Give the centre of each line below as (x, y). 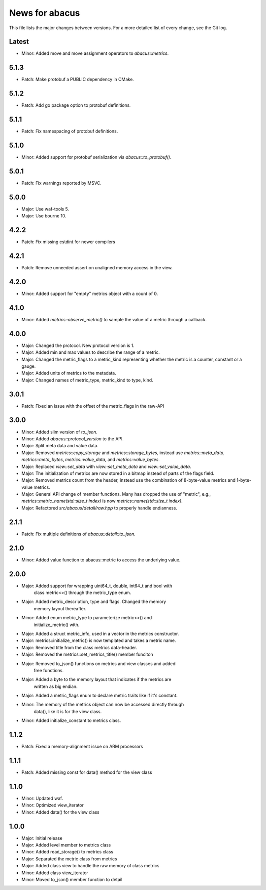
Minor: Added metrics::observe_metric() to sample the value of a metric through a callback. (114, 319)
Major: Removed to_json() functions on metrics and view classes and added (99, 663)
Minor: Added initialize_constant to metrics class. (71, 720)
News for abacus (45, 13)
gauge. (29, 366)
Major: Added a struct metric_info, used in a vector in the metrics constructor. (100, 634)
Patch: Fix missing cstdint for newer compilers (68, 242)
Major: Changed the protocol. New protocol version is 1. (78, 345)
